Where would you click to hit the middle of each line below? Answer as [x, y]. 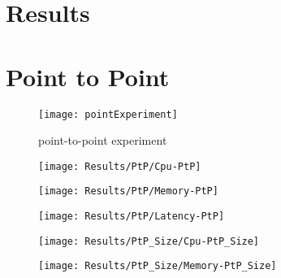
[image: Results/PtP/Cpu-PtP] [120, 166]
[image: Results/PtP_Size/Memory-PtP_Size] [158, 266]
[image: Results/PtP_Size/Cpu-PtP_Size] [149, 241]
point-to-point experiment [103, 140]
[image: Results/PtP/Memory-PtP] [128, 191]
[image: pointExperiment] [108, 114]
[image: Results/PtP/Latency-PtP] [132, 217]
